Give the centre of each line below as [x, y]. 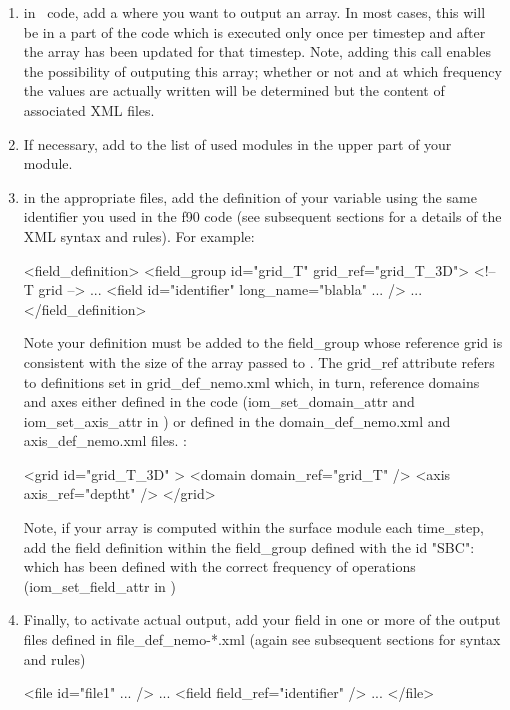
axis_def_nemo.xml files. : [105, 440]
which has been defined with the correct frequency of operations [219, 566]
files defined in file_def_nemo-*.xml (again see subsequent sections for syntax [262, 639]
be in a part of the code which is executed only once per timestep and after [254, 31]
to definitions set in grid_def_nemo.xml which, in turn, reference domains [251, 381]
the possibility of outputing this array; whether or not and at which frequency [262, 70]
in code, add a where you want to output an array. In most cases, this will [254, 12]
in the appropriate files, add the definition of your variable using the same [250, 196]
